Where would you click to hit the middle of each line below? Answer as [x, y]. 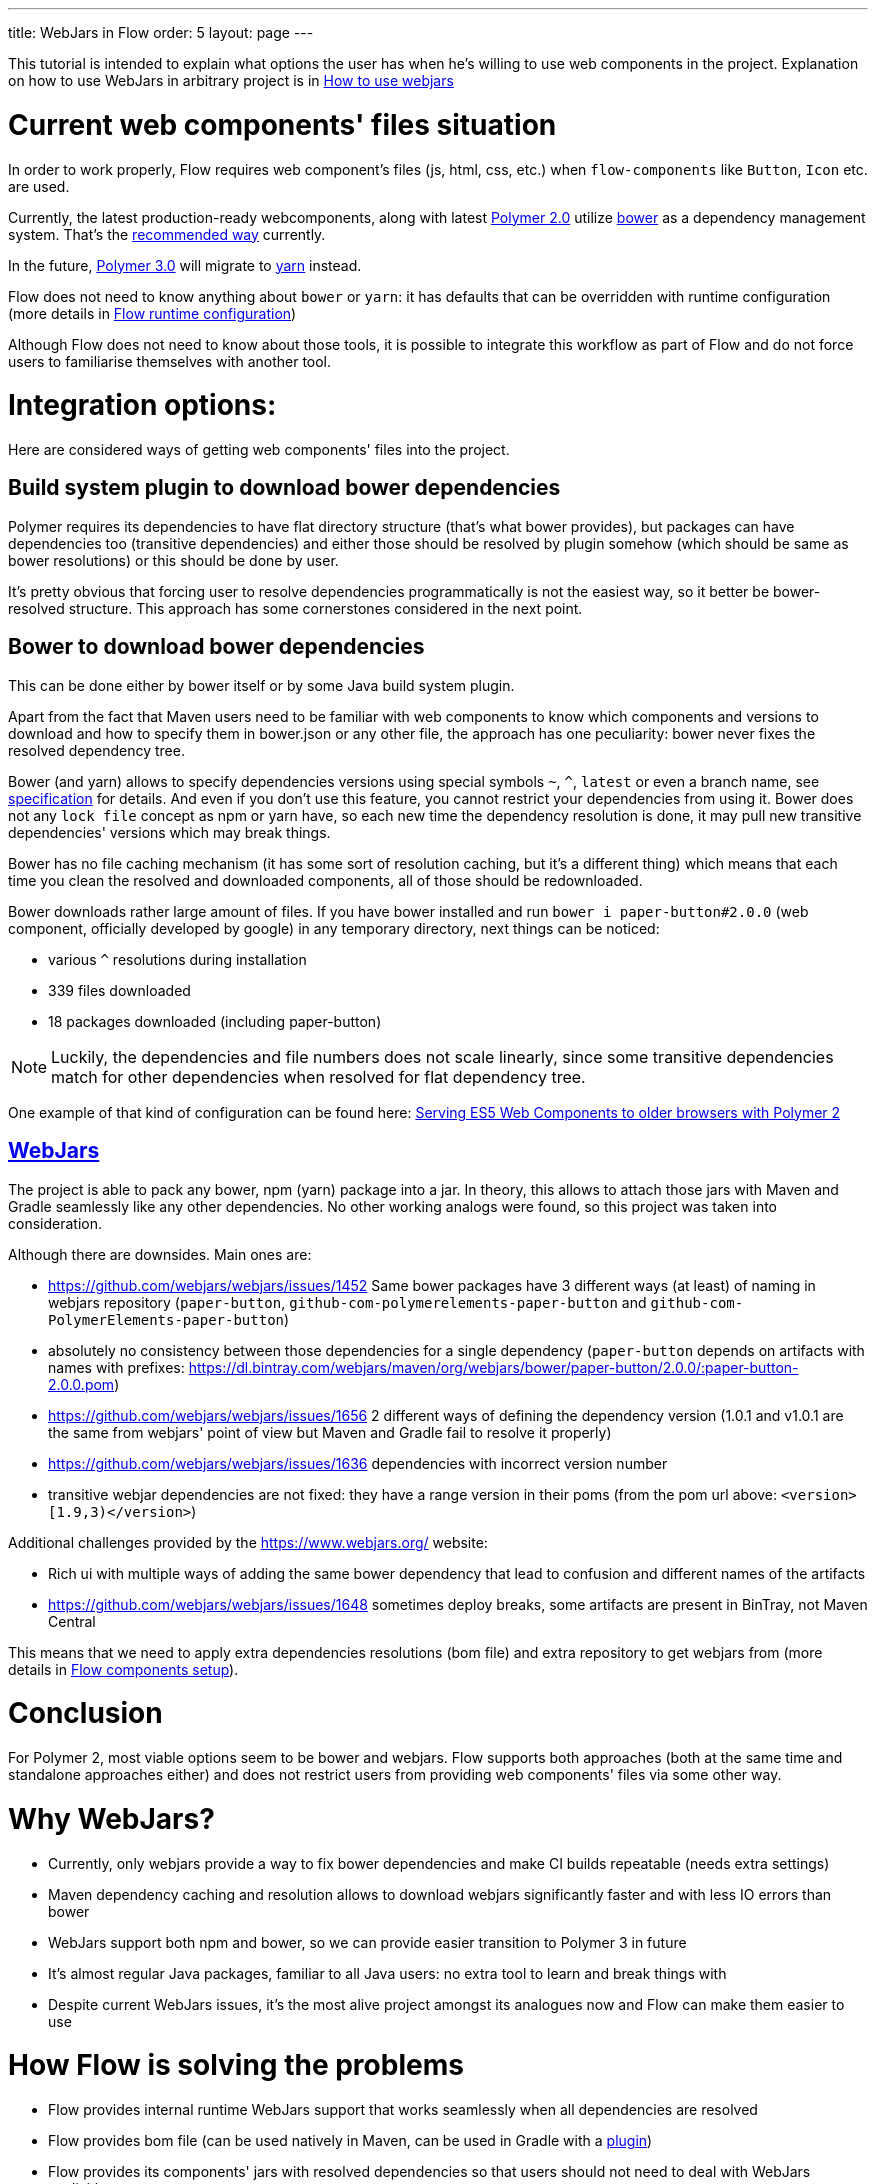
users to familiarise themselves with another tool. [170, 361]
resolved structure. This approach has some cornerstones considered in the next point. [295, 608]
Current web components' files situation [282, 124]
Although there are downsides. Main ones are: [160, 1254]
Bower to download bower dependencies [216, 647]
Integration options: [142, 405]
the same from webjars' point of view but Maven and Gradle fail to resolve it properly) [330, 1432]
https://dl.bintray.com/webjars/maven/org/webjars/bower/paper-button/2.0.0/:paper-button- [493, 1367]
